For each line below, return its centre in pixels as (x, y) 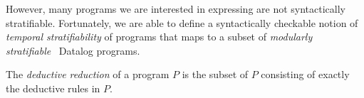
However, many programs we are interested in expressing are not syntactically (176, 9)
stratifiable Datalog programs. (73, 50)
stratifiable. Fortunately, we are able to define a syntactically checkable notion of (182, 22)
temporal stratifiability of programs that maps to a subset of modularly (159, 37)
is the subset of (215, 74)
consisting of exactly (305, 74)
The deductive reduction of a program (88, 74)
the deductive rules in (53, 88)
